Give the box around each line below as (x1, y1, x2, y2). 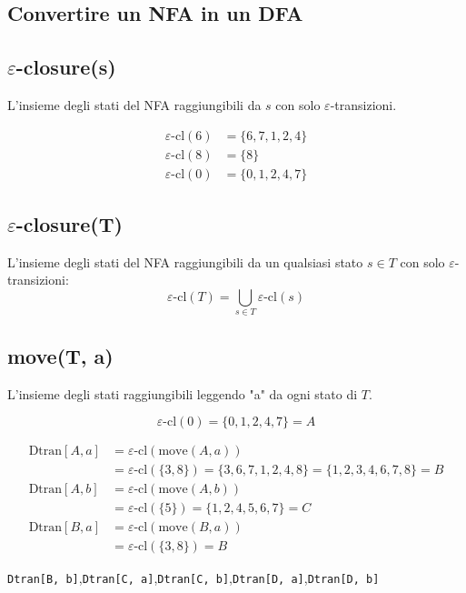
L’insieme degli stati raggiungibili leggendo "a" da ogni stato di (7, 384, 358, 403)
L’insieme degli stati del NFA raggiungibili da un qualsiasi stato (7, 252, 363, 271)
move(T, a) (7, 341, 114, 369)
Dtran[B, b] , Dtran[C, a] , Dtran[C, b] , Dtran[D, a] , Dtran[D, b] (7, 568, 380, 588)
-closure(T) (15, 210, 123, 238)
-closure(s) (15, 53, 116, 81)
